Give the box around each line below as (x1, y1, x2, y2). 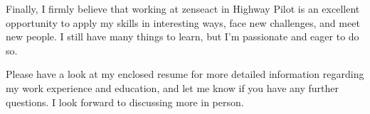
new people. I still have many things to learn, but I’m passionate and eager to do (6, 29, 359, 44)
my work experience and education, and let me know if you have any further (6, 80, 339, 95)
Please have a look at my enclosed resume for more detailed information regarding (6, 67, 364, 81)
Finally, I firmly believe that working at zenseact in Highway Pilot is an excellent (6, 1, 360, 16)
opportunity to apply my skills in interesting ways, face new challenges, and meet (6, 15, 360, 30)
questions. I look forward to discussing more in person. (6, 94, 244, 109)
